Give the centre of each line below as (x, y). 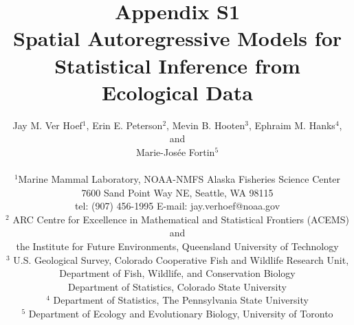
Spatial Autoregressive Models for (177, 38)
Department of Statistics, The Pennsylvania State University (181, 300)
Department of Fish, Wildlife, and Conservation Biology (177, 273)
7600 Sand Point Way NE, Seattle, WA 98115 (177, 192)
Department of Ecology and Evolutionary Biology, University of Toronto (181, 313)
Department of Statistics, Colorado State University (177, 286)
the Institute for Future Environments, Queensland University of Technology (177, 246)
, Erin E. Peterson (124, 125)
